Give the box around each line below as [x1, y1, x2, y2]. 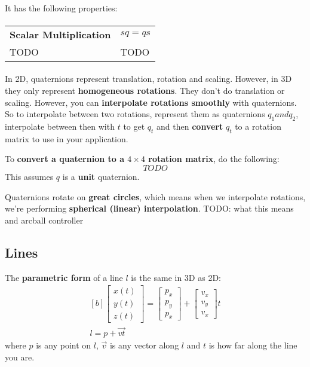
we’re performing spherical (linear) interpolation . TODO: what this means [5, 202, 294, 215]
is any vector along [109, 339, 179, 351]
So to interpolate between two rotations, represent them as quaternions [5, 108, 265, 120]
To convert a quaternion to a [5, 152, 124, 165]
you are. [5, 351, 35, 363]
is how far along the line [208, 339, 297, 351]
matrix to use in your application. [5, 132, 128, 145]
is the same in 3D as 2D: [131, 271, 221, 283]
